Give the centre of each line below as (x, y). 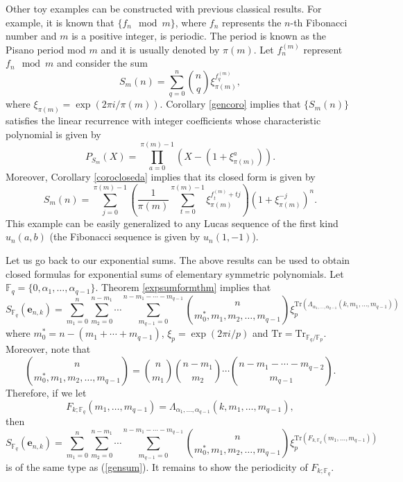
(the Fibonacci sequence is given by (125, 236)
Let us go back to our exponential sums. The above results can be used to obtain (178, 259)
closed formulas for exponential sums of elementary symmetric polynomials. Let (175, 273)
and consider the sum (102, 63)
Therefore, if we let (46, 392)
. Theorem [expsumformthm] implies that (183, 287)
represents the (252, 22)
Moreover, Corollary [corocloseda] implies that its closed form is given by (161, 177)
